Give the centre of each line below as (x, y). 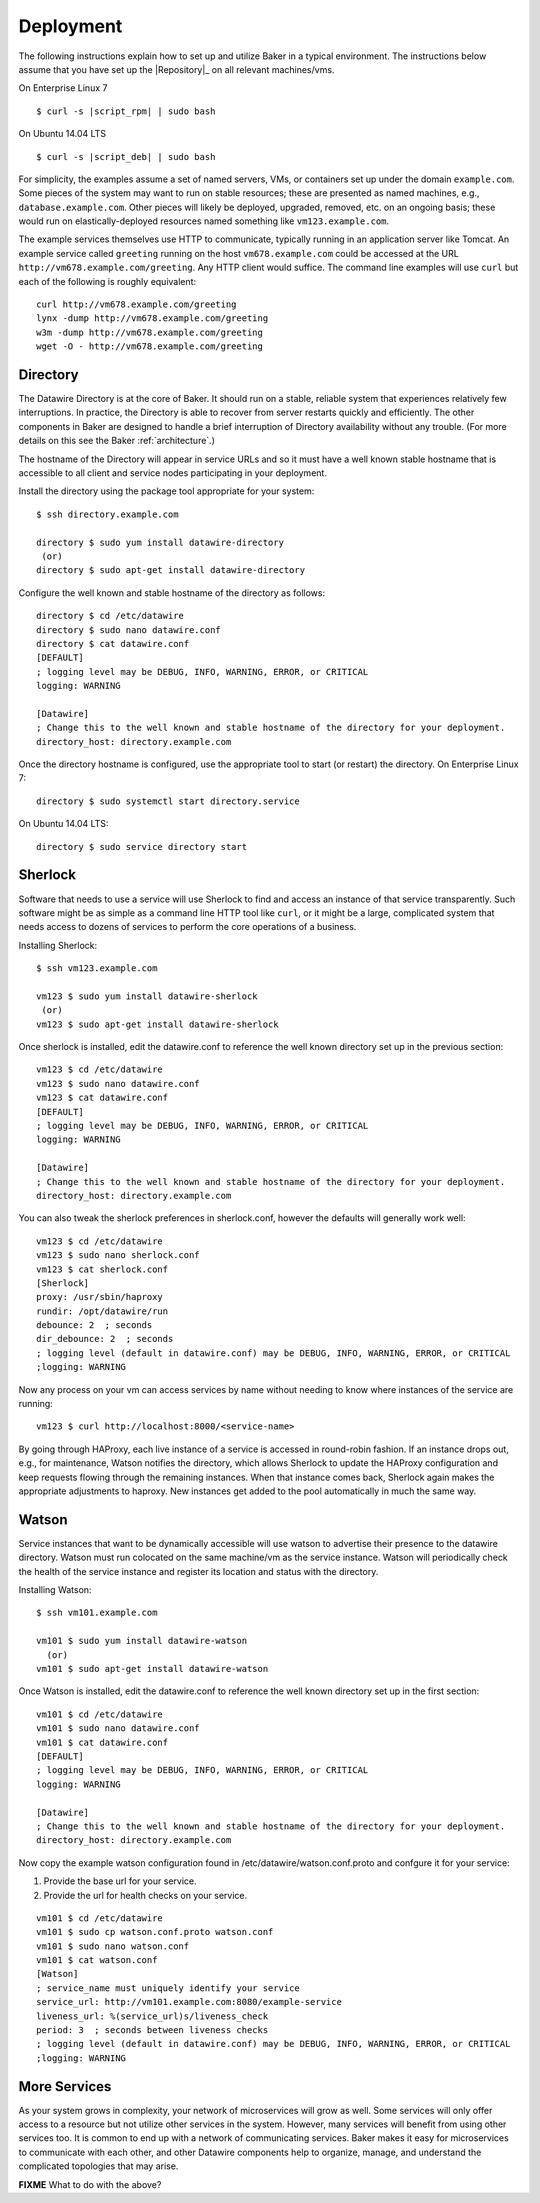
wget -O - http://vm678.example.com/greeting (150, 346)
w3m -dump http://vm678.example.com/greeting (150, 332)
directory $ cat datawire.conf (113, 643)
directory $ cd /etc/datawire (110, 616)
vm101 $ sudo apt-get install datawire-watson (152, 1669)
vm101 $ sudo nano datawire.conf (118, 1728)
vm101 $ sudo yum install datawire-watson (142, 1641)
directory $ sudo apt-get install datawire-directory (170, 570)
